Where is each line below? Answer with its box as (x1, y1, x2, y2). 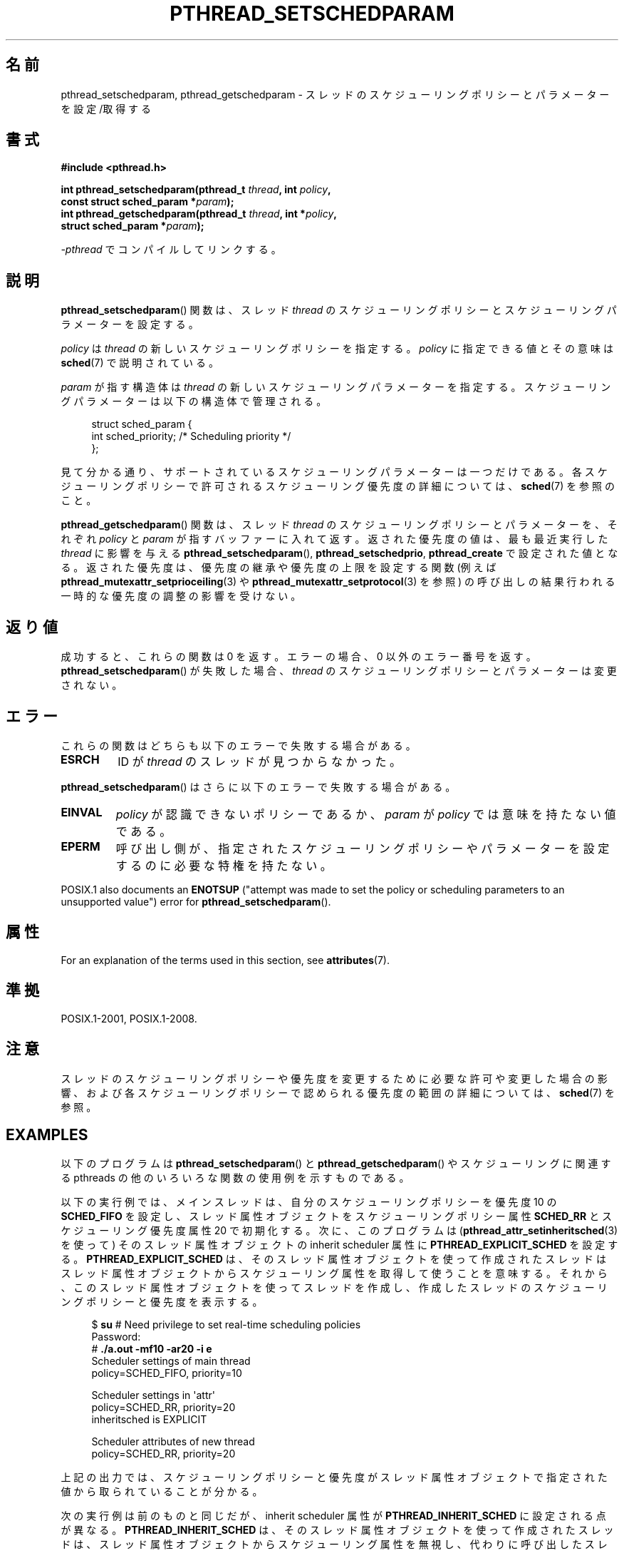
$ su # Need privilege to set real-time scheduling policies (91, 1318, 361, 1331)
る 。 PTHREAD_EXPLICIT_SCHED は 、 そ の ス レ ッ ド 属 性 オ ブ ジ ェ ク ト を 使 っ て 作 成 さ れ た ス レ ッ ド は (61, 1253, 606, 1266)
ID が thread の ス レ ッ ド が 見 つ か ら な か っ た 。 (118, 754, 401, 769)
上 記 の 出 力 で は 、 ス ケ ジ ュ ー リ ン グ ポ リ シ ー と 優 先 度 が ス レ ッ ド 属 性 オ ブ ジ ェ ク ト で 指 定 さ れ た (61, 1471, 608, 1484)
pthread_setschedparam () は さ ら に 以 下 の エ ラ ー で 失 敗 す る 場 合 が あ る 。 (61, 780, 456, 793)
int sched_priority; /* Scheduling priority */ (91, 430, 291, 443)
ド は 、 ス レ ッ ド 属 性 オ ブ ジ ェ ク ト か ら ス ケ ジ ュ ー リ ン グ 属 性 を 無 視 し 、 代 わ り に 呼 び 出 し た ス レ (61, 1538, 608, 1551)
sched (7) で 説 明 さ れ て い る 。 (61, 357, 219, 369)
